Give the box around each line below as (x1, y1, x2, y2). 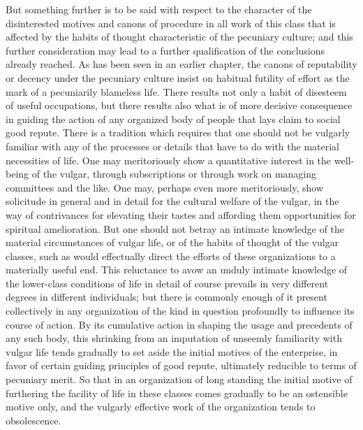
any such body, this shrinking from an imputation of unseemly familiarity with (6, 331, 342, 345)
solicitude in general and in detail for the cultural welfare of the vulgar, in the (6, 194, 339, 208)
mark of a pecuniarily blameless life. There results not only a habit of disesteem (6, 84, 347, 99)
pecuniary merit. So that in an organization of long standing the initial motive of (6, 372, 353, 387)
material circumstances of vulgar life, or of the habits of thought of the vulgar (6, 235, 339, 250)
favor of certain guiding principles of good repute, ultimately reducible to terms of (6, 358, 357, 373)
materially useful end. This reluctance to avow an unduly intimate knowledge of (6, 262, 348, 277)
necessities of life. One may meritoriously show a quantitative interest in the (6, 152, 332, 167)
